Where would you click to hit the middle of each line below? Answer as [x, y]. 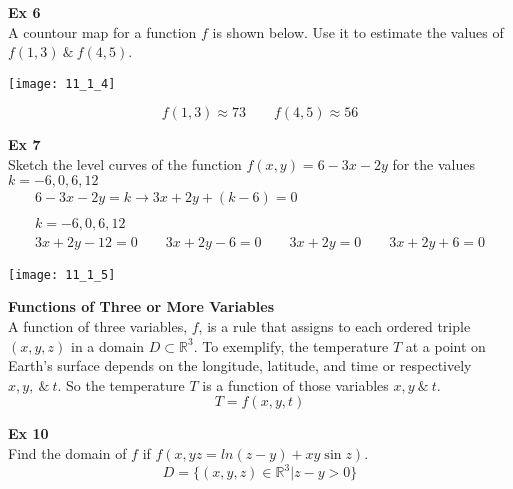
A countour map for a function [102, 31]
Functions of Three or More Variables [141, 306]
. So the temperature [121, 384]
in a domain [108, 345]
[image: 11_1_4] [62, 83]
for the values [433, 164]
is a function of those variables [295, 384]
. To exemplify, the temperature [291, 345]
